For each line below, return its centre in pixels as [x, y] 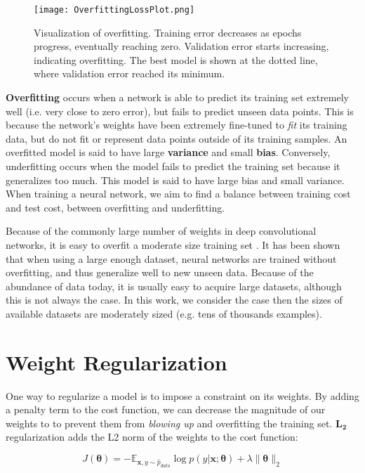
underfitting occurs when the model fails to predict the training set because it [173, 166]
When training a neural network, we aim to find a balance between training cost [178, 194]
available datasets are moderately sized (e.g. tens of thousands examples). [164, 313]
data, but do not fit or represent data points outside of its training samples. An [177, 138]
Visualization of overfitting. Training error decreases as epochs [168, 32]
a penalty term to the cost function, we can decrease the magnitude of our [166, 409]
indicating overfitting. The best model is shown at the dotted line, [176, 59]
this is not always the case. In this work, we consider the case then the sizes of [174, 300]
